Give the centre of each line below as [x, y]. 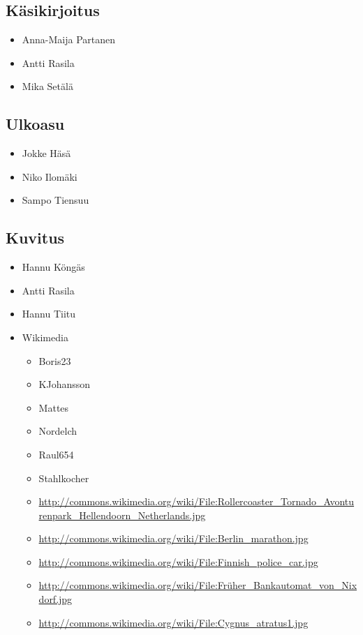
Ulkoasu [35, 124]
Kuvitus [35, 238]
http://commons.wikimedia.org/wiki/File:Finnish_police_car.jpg [178, 561]
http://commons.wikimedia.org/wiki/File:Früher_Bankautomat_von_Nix [198, 585]
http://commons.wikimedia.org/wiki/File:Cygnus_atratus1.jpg [173, 622]
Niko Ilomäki [50, 176]
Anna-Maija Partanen [69, 39]
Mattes [54, 407]
